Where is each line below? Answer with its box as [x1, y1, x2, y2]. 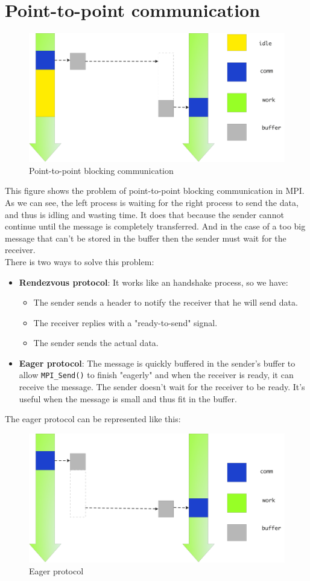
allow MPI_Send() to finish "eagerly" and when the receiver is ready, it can [19, 368, 294, 381]
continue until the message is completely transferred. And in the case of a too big [5, 220, 306, 233]
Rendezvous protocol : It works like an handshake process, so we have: [19, 275, 288, 288]
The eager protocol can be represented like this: [5, 412, 181, 425]
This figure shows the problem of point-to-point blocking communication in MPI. [5, 184, 305, 197]
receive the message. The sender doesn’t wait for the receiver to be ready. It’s [19, 380, 305, 393]
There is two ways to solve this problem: [5, 255, 154, 268]
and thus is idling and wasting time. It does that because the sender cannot [5, 208, 284, 220]
